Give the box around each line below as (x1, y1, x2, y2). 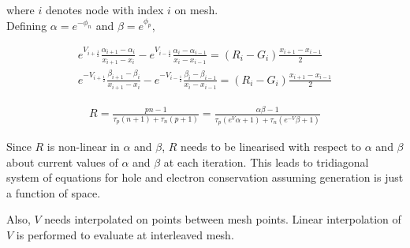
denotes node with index (45, 2, 164, 17)
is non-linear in (47, 137, 120, 154)
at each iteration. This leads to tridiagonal (163, 153, 369, 170)
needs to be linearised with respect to (181, 137, 362, 154)
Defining (6, 17, 47, 33)
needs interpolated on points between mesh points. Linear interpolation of (44, 211, 401, 227)
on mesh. (174, 2, 218, 17)
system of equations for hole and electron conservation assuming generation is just (6, 169, 404, 186)
